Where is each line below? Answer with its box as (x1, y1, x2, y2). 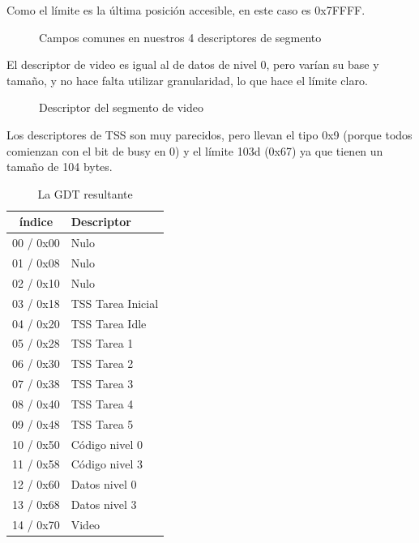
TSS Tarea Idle (71, 314, 147, 331)
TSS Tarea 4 (71, 395, 134, 412)
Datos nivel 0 (71, 476, 137, 493)
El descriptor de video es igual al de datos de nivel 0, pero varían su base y (6, 56, 379, 73)
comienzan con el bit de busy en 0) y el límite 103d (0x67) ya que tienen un (6, 142, 383, 159)
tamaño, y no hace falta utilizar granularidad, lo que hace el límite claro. (6, 71, 368, 88)
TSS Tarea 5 (71, 415, 134, 432)
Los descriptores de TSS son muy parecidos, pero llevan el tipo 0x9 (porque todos (6, 126, 413, 143)
